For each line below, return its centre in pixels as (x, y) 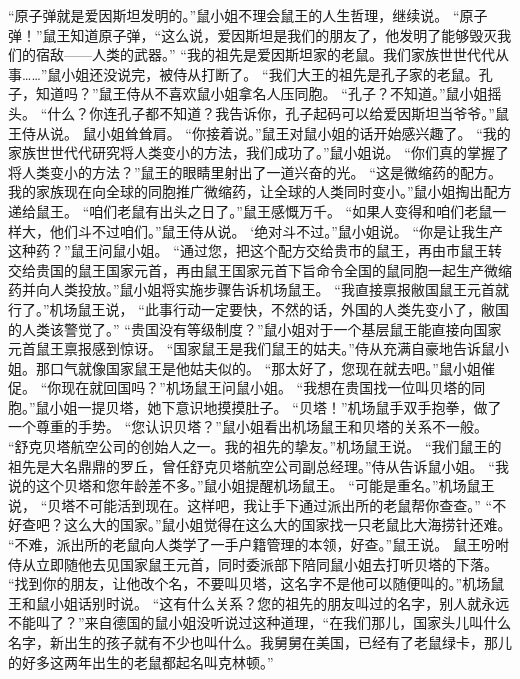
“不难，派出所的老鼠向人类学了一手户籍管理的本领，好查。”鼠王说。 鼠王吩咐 (258, 544)
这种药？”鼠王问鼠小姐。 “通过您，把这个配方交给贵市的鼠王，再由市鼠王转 (255, 250)
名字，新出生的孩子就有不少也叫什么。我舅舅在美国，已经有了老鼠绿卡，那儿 (260, 642)
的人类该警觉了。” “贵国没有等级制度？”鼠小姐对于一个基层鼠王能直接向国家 (255, 328)
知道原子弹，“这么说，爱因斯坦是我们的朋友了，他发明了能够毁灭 (284, 34)
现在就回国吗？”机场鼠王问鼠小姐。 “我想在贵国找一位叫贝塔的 (266, 387)
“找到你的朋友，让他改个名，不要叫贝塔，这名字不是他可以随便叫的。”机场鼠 (256, 583)
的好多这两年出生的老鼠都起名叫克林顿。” (141, 661)
